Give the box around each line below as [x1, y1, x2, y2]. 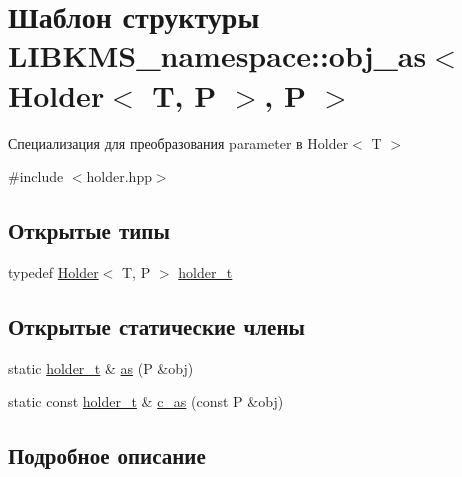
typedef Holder [8, 261, 99, 282]
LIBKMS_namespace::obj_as [8, 35, 427, 76]
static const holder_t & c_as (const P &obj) [8, 391, 284, 412]
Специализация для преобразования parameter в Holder [8, 132, 349, 153]
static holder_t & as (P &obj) [8, 357, 194, 378]
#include [8, 166, 64, 187]
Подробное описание [8, 440, 206, 471]
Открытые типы [8, 215, 170, 246]
